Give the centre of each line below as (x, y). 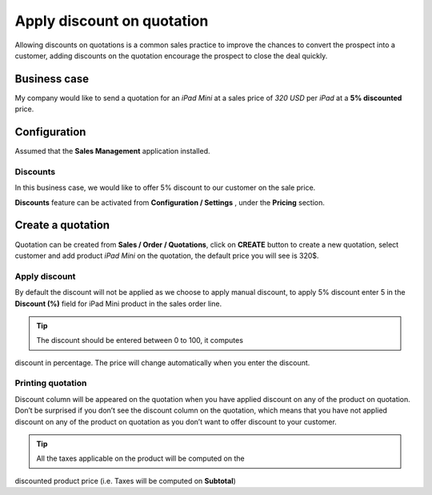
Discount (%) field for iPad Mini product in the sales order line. (118, 304)
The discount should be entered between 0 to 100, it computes (140, 340)
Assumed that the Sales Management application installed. (113, 151)
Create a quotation (62, 225)
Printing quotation (51, 383)
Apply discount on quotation (112, 21)
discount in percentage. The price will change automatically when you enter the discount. (162, 362)
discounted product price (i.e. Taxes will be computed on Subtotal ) (125, 481)
